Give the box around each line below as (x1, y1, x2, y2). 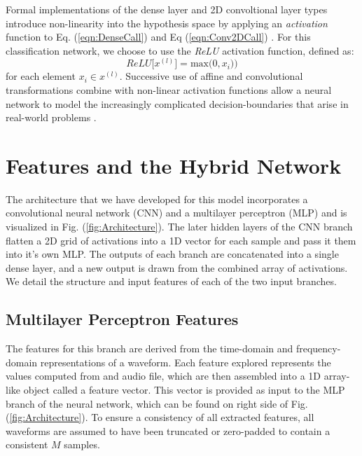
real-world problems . (6, 110, 97, 125)
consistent (6, 437, 48, 452)
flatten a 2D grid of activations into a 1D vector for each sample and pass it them (6, 233, 356, 247)
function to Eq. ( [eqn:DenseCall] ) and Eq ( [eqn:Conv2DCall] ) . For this (6, 29, 311, 44)
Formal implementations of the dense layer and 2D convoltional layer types (6, 2, 328, 16)
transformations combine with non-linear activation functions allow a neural (6, 82, 332, 97)
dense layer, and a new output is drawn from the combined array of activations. (6, 260, 348, 275)
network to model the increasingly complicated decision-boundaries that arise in (6, 96, 349, 111)
